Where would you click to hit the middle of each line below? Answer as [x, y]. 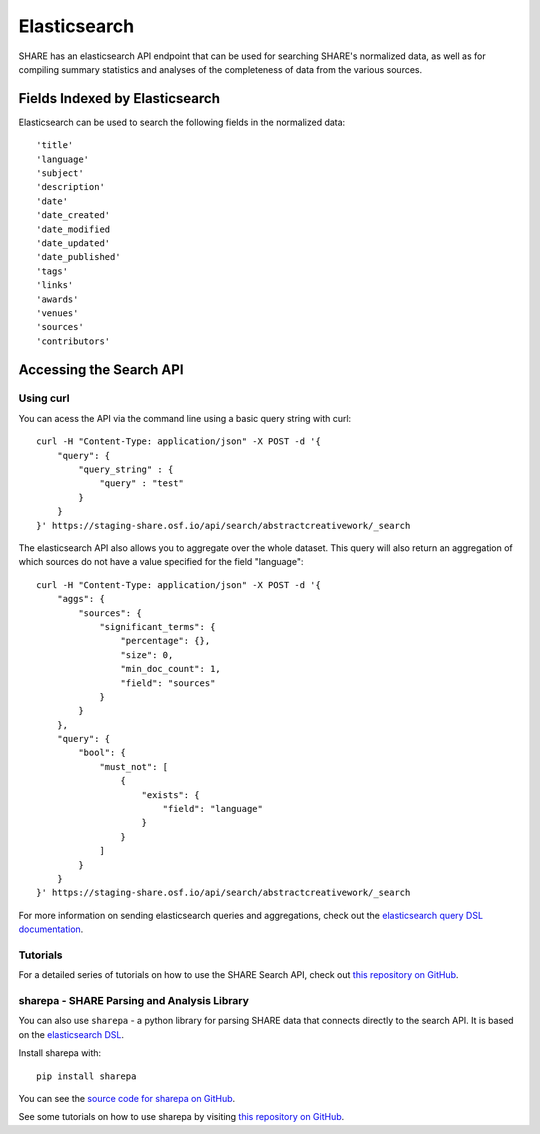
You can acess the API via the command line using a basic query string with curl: [185, 418]
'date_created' [73, 215]
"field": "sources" [168, 683]
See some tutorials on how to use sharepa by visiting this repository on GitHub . [181, 1117]
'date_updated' [73, 243]
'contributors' [73, 341]
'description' [70, 187]
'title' [55, 145]
